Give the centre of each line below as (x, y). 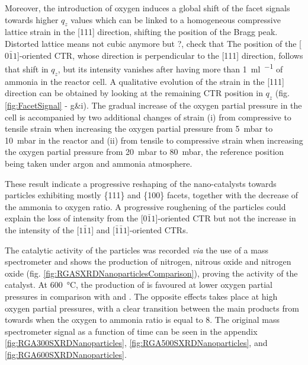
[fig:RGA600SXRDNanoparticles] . (66, 354)
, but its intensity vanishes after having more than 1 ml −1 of (170, 68)
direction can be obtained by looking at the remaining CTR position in (134, 93)
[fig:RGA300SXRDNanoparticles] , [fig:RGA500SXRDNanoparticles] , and (136, 343)
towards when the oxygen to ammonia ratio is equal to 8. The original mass (142, 320)
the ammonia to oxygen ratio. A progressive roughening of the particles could (145, 206)
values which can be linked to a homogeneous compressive (176, 19)
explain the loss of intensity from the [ (74, 218)
